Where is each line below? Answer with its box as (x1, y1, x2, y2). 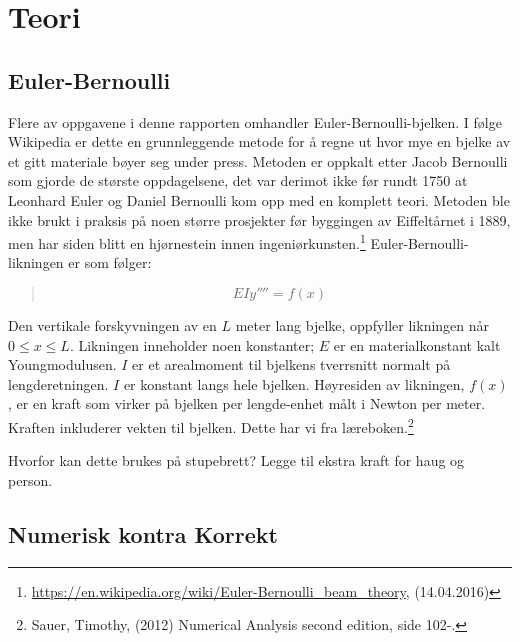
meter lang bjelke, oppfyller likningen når (235, 314, 490, 335)
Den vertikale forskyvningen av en (8, 314, 217, 335)
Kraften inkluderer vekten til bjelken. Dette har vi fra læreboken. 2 (8, 413, 414, 437)
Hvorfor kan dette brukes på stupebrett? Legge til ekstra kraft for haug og (8, 450, 465, 471)
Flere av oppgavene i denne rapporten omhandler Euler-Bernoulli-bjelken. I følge (8, 111, 502, 132)
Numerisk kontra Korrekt (8, 518, 278, 549)
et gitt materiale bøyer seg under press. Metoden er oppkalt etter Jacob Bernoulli (8, 150, 508, 171)
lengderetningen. (8, 373, 109, 394)
